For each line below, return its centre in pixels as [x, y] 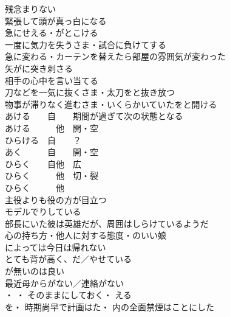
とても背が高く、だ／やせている [68, 259]
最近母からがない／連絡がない [64, 283]
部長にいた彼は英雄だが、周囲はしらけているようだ [107, 223]
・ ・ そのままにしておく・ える [68, 295]
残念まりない [30, 9]
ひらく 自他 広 [43, 163]
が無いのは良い [35, 271]
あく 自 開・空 [52, 152]
